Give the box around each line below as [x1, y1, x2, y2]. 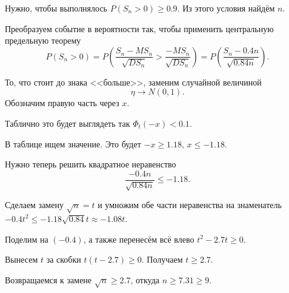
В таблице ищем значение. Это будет [5, 137, 141, 150]
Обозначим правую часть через [5, 96, 119, 109]
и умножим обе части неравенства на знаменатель [98, 198, 282, 211]
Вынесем [5, 253, 38, 266]
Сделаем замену [5, 198, 64, 211]
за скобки [46, 253, 81, 266]
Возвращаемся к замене [5, 273, 92, 286]
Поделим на [5, 232, 48, 245]
